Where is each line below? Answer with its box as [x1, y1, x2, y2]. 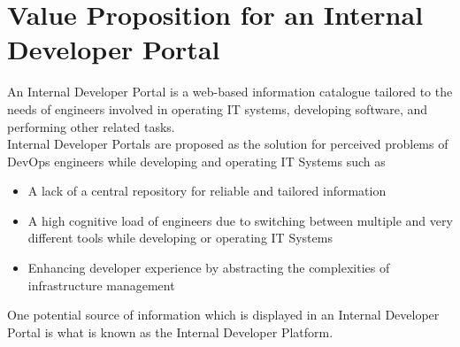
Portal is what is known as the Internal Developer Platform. [7, 322, 333, 341]
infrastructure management [27, 275, 175, 294]
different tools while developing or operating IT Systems [27, 228, 333, 247]
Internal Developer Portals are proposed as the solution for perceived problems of [7, 135, 448, 153]
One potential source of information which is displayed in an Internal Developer [7, 305, 440, 324]
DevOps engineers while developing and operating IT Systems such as [7, 151, 386, 170]
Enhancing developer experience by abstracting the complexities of [27, 258, 390, 277]
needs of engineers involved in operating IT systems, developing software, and [7, 99, 428, 118]
